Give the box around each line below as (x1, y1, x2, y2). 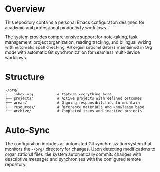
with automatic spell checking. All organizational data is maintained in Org (5, 44, 153, 50)
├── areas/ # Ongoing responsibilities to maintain (5, 100, 140, 105)
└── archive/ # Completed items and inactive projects (5, 109, 142, 113)
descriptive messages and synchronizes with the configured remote (5, 156, 141, 162)
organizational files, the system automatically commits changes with (5, 151, 142, 157)
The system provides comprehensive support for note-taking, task (5, 34, 138, 40)
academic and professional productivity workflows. (5, 24, 108, 30)
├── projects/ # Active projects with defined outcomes (5, 96, 142, 101)
